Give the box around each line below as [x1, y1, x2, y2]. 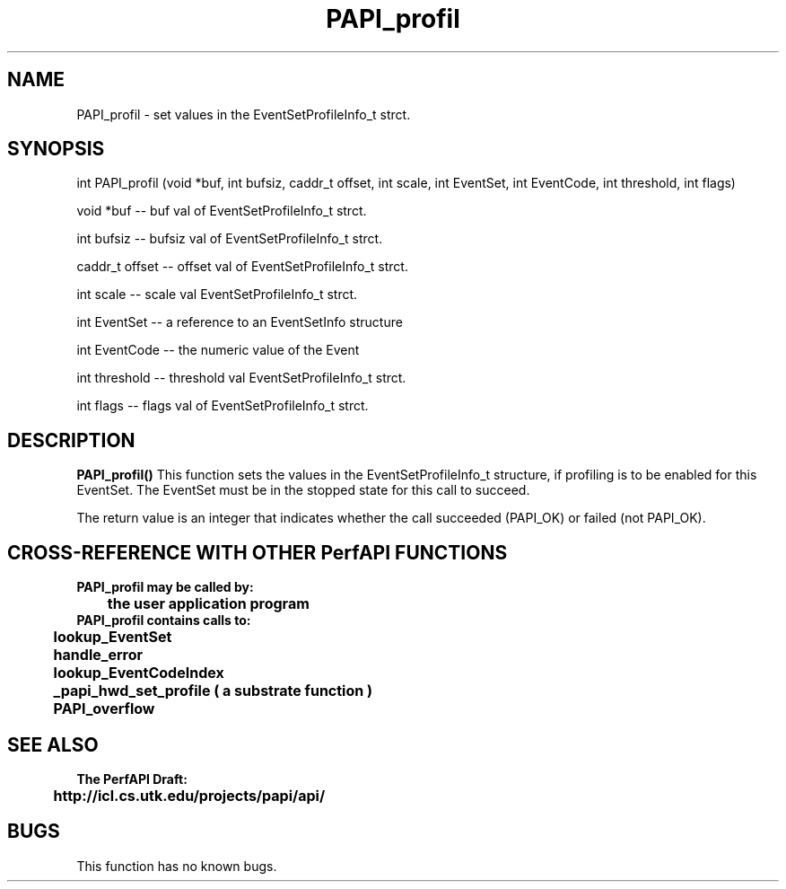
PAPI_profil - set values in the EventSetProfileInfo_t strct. [76, 106, 411, 122]
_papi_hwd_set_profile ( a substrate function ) [53, 682, 373, 700]
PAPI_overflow [53, 700, 155, 718]
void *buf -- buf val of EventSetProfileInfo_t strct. [76, 203, 367, 219]
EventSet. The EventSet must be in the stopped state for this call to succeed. [76, 482, 530, 498]
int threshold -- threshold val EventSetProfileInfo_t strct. [76, 370, 406, 386]
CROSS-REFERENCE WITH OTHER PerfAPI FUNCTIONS [7, 541, 508, 564]
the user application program [107, 594, 310, 613]
